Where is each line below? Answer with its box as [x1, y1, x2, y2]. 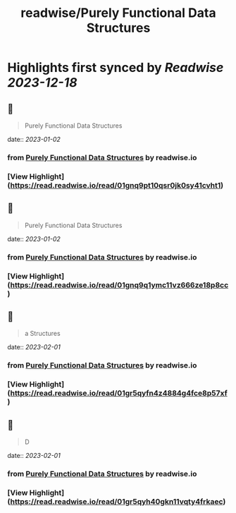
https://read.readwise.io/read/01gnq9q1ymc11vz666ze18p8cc [10, 280, 229, 290]
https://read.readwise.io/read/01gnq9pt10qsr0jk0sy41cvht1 [10, 180, 221, 190]
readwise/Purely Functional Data [20, 5, 216, 21]
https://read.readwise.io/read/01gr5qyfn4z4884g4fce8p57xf [10, 388, 228, 398]
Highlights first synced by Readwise [7, 60, 224, 76]
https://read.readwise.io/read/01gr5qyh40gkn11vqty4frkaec [10, 496, 223, 506]
